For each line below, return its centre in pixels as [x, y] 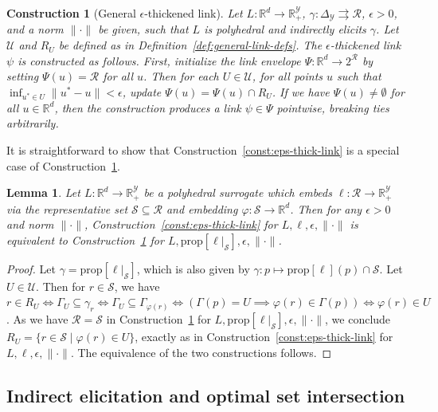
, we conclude [358, 319]
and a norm [35, 29]
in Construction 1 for [158, 319]
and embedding [202, 208]
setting [23, 76]
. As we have [37, 319]
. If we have [301, 91]
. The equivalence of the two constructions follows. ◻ [201, 352]
